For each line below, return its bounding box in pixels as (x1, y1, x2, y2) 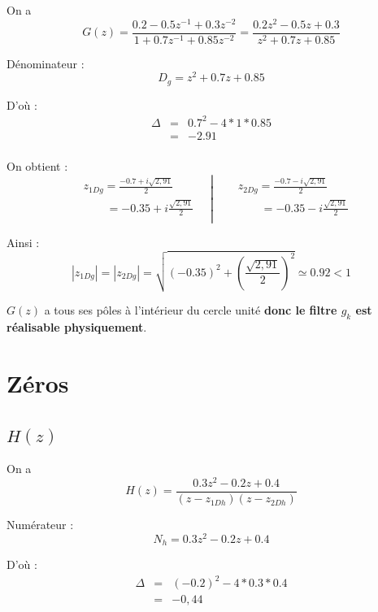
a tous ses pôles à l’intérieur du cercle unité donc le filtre (44, 302, 337, 319)
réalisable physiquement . (7, 319, 147, 336)
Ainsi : (7, 233, 40, 250)
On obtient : (7, 158, 68, 175)
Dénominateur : (7, 54, 85, 72)
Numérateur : (7, 516, 74, 533)
